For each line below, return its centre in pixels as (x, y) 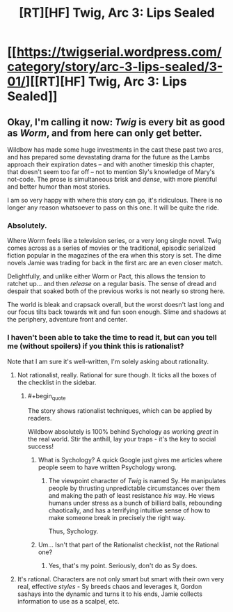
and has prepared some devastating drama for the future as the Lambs (109, 157)
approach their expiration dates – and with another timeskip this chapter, (111, 164)
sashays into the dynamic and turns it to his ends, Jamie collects (110, 594)
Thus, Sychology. (73, 531)
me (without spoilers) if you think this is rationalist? (96, 346)
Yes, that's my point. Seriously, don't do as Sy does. (123, 566)
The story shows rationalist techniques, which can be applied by (120, 411)
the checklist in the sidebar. (57, 382)
